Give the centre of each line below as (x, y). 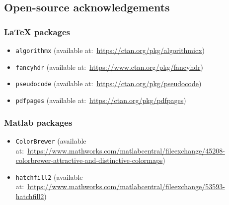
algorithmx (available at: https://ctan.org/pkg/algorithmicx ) (110, 50)
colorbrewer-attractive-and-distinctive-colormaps (89, 160)
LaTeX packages (37, 31)
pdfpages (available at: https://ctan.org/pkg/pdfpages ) (101, 100)
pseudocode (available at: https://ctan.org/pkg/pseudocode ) (109, 83)
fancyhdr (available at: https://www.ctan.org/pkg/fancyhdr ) (109, 67)
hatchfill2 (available (49, 177)
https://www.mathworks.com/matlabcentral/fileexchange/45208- (126, 150)
